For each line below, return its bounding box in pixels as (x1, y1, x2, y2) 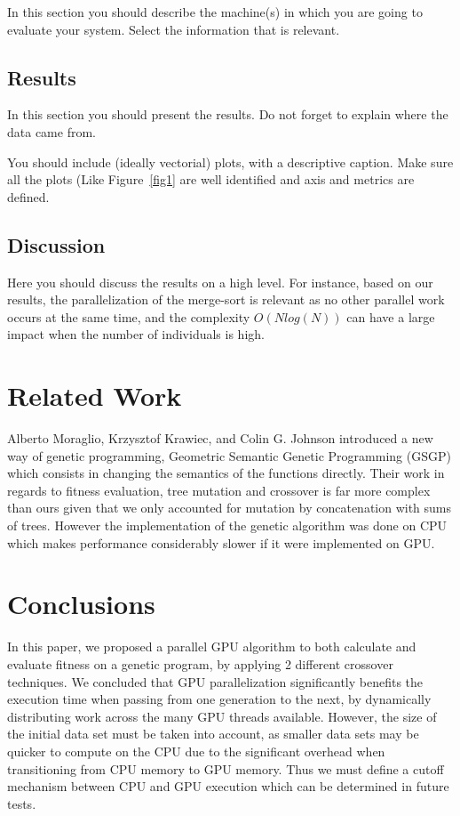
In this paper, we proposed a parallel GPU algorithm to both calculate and (7, 637, 416, 656)
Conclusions (7, 586, 155, 622)
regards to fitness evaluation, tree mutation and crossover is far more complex (7, 481, 431, 499)
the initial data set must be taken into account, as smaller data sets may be (7, 724, 419, 743)
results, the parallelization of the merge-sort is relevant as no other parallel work (7, 290, 445, 309)
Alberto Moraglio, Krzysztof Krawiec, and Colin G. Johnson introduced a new (7, 429, 433, 448)
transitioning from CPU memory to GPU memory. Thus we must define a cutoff (7, 759, 444, 778)
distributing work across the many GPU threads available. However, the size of (7, 707, 437, 725)
